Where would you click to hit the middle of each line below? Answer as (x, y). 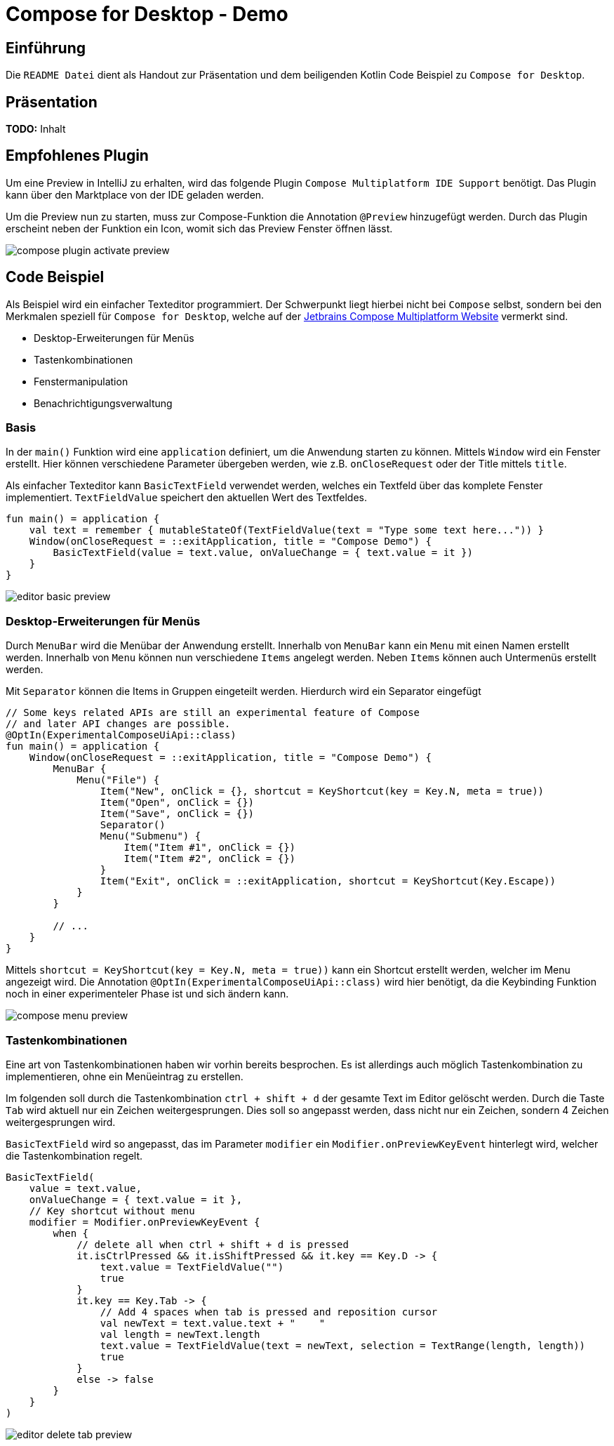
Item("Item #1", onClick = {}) (210, 848)
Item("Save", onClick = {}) (177, 814)
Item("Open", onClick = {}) (177, 803)
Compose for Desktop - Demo (147, 14)
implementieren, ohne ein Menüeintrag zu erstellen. (125, 1076)
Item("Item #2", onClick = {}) (210, 859)
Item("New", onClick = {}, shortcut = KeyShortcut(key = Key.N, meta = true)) (322, 791)
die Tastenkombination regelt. (74, 1155)
